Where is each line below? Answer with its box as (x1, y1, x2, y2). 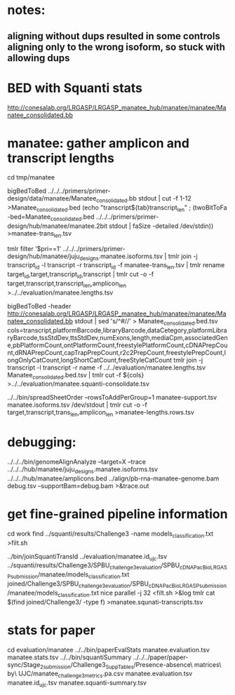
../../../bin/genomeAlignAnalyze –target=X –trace (7, 458, 146, 466)
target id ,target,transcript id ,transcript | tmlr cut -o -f (7, 270, 154, 281)
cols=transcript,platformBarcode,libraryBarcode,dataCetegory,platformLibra (7, 325, 227, 335)
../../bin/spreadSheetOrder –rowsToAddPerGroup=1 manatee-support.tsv (7, 393, 217, 402)
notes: (7, 2, 46, 18)
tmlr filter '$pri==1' (7, 244, 62, 252)
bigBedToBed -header (7, 302, 72, 310)
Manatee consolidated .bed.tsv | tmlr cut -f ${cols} (7, 370, 145, 381)
